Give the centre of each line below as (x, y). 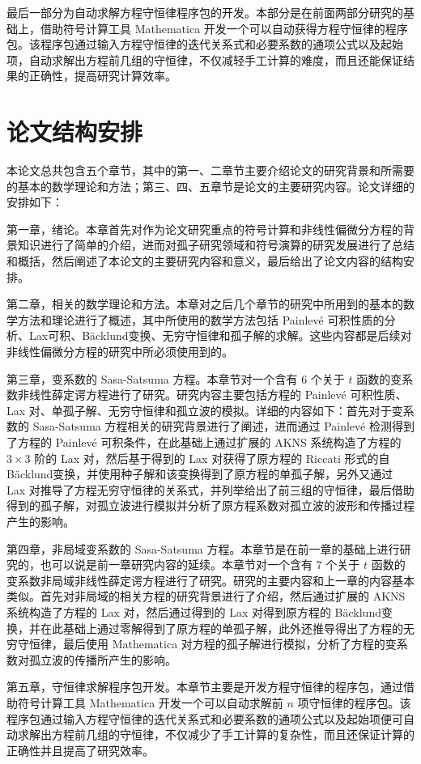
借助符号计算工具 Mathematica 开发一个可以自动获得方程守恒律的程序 (224, 28)
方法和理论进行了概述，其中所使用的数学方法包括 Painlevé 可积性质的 (201, 319)
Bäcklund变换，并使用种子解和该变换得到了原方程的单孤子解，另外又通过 (200, 474)
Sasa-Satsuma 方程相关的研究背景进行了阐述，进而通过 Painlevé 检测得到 (223, 426)
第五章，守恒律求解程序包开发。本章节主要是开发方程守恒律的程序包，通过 (205, 687)
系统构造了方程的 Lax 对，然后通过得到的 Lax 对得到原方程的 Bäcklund (194, 611)
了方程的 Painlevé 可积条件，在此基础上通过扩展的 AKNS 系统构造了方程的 (204, 442)
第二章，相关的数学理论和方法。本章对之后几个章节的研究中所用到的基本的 (205, 304)
